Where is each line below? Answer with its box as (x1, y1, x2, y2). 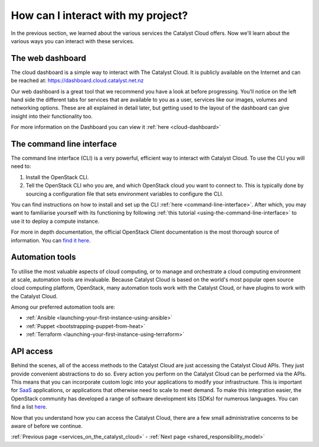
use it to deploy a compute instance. (11, 218, 100, 225)
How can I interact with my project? (11, 9, 188, 22)
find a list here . (11, 403, 47, 410)
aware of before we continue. (11, 422, 83, 429)
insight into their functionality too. (11, 112, 93, 119)
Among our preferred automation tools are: (11, 303, 115, 310)
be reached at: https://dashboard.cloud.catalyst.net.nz (11, 77, 144, 84)
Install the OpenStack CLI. (25, 173, 89, 180)
